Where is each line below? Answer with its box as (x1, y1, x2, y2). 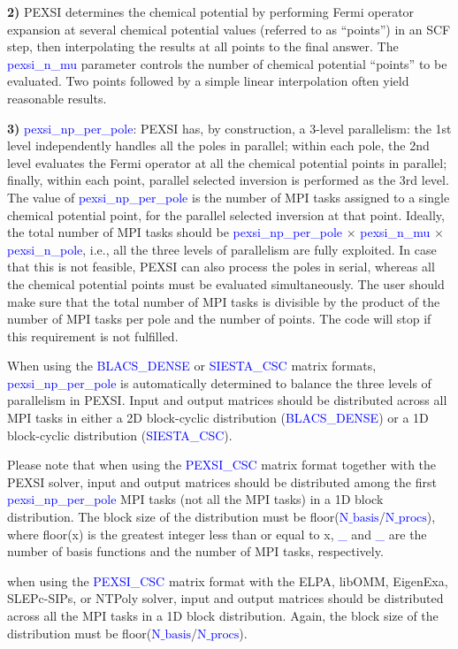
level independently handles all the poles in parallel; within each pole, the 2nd (7, 136, 430, 155)
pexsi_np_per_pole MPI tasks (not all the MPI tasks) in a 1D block (7, 490, 384, 508)
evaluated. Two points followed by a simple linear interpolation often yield (7, 72, 409, 90)
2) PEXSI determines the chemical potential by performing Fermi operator (7, 3, 415, 20)
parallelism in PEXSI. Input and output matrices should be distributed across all (7, 391, 447, 409)
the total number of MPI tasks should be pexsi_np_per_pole (7, 223, 343, 241)
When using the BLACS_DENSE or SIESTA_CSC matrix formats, (7, 356, 377, 375)
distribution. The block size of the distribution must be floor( (7, 508, 340, 526)
